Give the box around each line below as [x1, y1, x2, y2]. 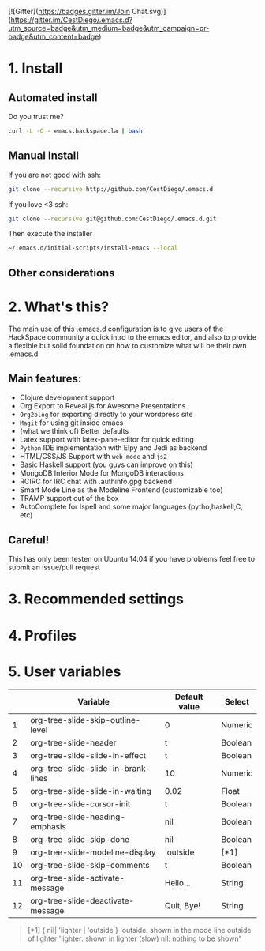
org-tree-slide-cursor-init [30, 798, 131, 809]
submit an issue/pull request [8, 562, 100, 572]
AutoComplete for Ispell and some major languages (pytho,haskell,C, [19, 502, 243, 512]
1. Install [8, 59, 63, 77]
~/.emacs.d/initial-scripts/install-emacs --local [8, 244, 178, 252]
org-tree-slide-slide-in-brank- [30, 762, 151, 773]
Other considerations [8, 266, 116, 280]
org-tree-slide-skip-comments [30, 859, 150, 870]
